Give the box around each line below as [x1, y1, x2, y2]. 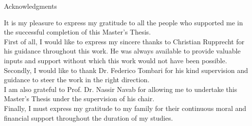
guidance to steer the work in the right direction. [4, 74, 150, 85]
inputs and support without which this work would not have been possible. [4, 55, 227, 65]
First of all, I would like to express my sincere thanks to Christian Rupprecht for [4, 36, 245, 46]
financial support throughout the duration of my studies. [4, 112, 173, 123]
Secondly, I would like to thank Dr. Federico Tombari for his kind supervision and [4, 65, 248, 75]
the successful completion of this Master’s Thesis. [4, 27, 151, 37]
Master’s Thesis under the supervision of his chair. [4, 93, 155, 104]
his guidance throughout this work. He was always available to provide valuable [4, 46, 241, 56]
